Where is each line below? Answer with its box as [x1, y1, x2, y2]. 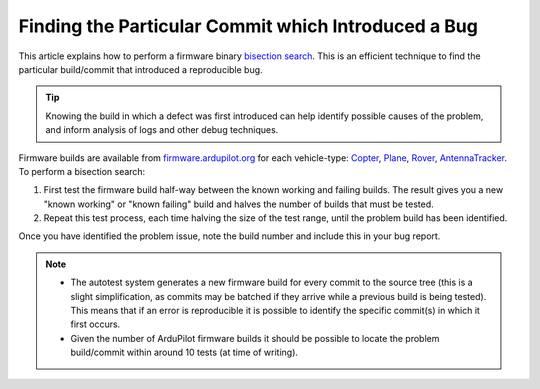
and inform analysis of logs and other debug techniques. [45, 124, 279, 136]
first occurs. [70, 318, 121, 330]
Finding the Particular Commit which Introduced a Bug [18, 15, 479, 37]
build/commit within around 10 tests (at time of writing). [70, 346, 299, 359]
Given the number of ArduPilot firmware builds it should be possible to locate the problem [70, 332, 440, 344]
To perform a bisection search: [18, 165, 146, 177]
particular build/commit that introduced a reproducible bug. [18, 63, 264, 75]
